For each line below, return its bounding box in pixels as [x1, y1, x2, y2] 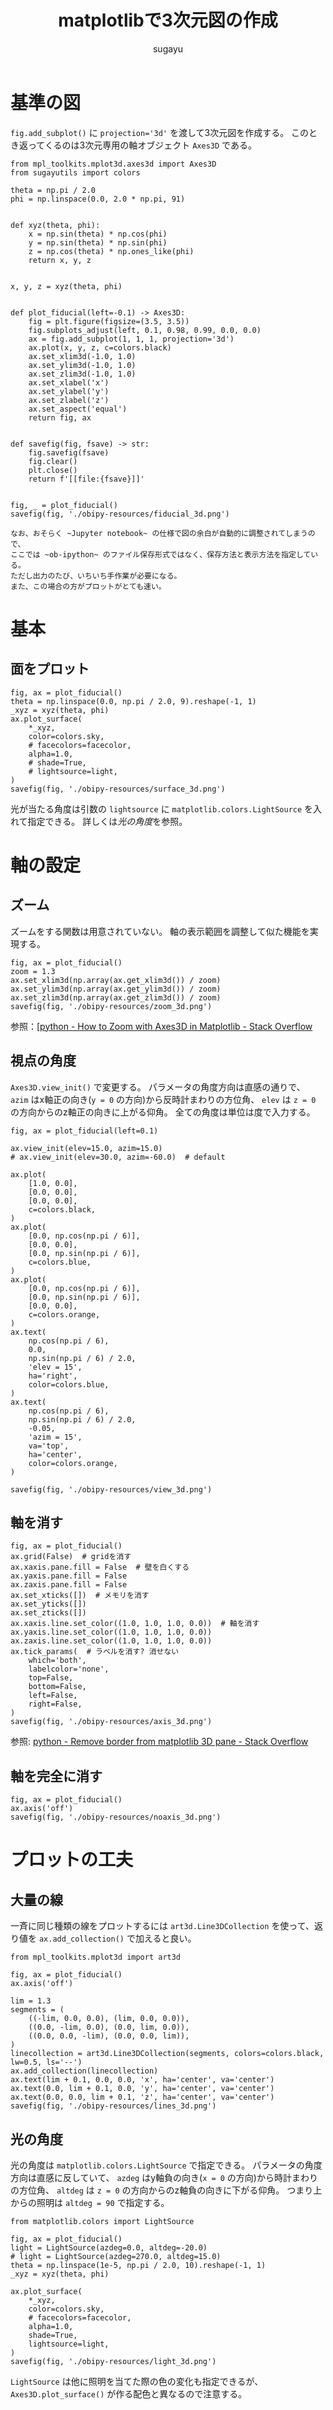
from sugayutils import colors [10, 167, 141, 178]
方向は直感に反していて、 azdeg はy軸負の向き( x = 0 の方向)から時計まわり [10, 2171, 318, 2183]
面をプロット [10, 661, 90, 678]
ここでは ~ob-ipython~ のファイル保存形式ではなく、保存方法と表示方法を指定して [10, 549, 312, 560]
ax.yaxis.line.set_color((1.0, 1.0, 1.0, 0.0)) [10, 1627, 213, 1638]
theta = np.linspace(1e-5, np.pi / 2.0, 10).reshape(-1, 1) [10, 2260, 267, 2270]
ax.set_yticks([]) [10, 1599, 87, 1610]
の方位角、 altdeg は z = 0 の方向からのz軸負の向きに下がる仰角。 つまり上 [10, 2184, 323, 2196]
